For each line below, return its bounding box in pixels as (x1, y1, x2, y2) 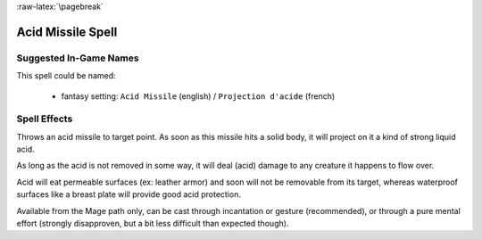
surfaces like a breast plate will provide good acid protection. (16, 189, 241, 200)
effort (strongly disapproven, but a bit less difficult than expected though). (16, 218, 289, 229)
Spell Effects (16, 112, 73, 125)
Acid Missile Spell (16, 24, 118, 39)
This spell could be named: (16, 70, 116, 81)
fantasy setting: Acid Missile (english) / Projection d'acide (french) (61, 90, 336, 102)
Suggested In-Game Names (16, 52, 139, 64)
